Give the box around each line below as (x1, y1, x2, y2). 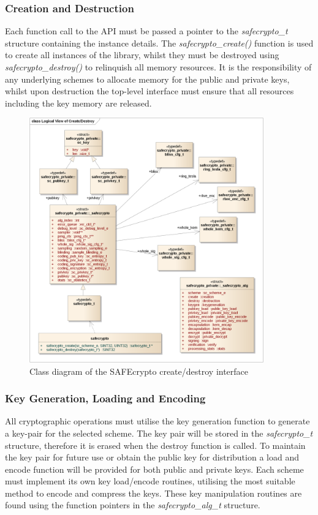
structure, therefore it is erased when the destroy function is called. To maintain (5, 438, 306, 451)
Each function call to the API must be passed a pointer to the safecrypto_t (5, 24, 288, 37)
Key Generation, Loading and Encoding (5, 391, 206, 406)
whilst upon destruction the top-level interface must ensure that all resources (5, 85, 294, 97)
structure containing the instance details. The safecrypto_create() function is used (5, 36, 314, 49)
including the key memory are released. (5, 96, 152, 109)
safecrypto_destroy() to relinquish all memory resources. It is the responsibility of (5, 61, 312, 73)
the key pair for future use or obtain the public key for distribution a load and (5, 451, 299, 464)
